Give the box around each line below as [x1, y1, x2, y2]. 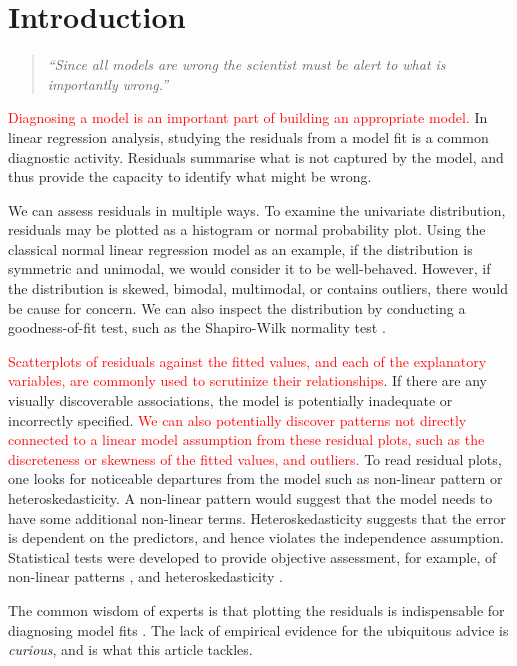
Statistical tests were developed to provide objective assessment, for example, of [8, 546, 497, 567]
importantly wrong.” [47, 73, 169, 94]
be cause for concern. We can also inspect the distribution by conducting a [8, 297, 466, 318]
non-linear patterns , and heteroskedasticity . [8, 566, 283, 587]
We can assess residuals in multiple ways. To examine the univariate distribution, [8, 199, 506, 220]
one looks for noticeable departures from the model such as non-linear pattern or [8, 468, 503, 489]
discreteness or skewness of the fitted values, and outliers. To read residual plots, [8, 448, 502, 469]
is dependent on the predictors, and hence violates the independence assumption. [8, 527, 504, 548]
